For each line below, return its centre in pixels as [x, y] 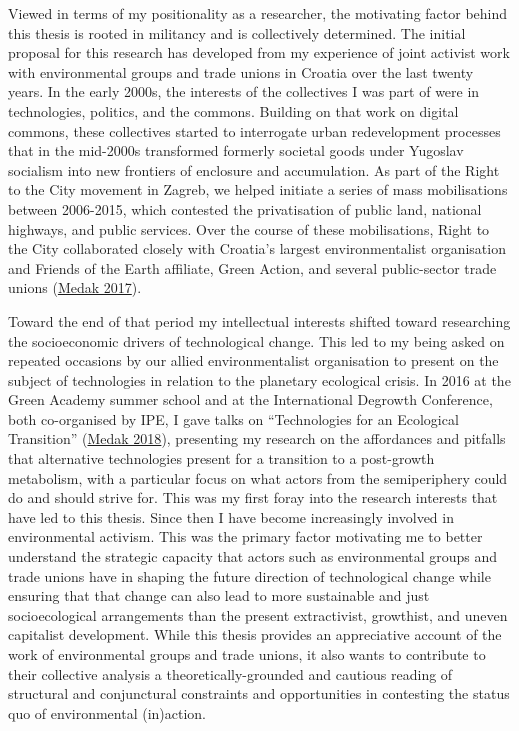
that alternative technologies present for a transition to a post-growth [221, 458]
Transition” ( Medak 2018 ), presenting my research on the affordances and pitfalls [257, 438]
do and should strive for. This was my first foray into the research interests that [253, 497]
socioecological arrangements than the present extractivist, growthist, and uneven [258, 614]
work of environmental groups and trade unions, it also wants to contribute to [247, 654]
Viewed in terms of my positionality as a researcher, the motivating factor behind [258, 13]
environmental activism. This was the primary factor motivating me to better [245, 536]
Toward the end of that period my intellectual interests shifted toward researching [259, 320]
